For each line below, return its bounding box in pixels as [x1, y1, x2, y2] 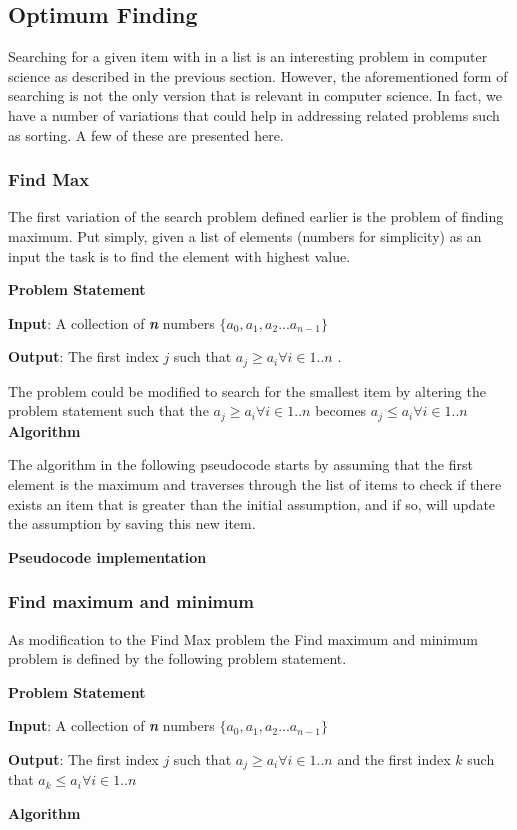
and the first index [337, 749, 451, 770]
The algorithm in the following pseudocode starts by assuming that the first [8, 454, 473, 475]
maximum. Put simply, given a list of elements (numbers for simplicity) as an [8, 225, 482, 246]
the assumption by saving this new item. [8, 513, 256, 534]
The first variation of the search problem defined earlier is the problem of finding [8, 206, 504, 227]
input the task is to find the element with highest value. [8, 245, 351, 266]
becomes [315, 400, 367, 421]
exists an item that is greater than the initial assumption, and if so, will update [8, 493, 496, 514]
